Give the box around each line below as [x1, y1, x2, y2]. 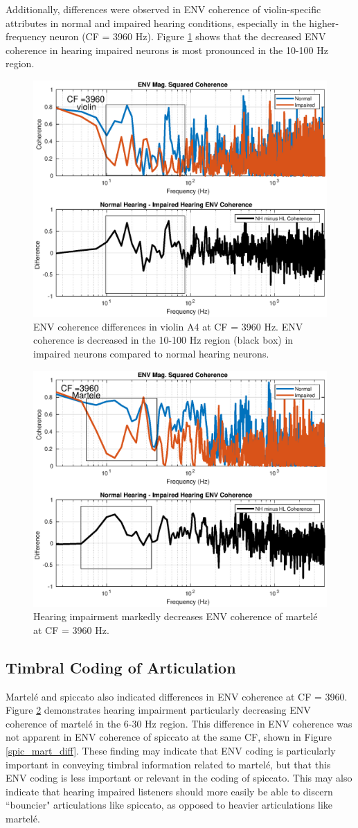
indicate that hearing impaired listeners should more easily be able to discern [6, 784, 333, 798]
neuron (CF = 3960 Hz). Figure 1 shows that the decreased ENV [49, 29, 326, 44]
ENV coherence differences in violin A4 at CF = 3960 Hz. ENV [33, 319, 303, 333]
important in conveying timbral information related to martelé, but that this [6, 757, 331, 771]
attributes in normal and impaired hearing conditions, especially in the [6, 15, 306, 30]
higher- [309, 15, 339, 30]
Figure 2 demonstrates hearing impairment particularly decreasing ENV [6, 703, 311, 717]
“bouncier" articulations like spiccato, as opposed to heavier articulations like [6, 798, 333, 812]
